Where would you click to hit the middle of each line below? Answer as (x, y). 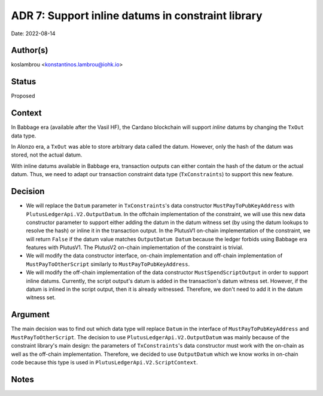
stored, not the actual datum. (47, 155)
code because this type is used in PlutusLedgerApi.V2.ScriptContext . (104, 362)
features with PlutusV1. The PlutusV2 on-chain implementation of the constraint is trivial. (135, 247)
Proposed (23, 96)
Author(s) (30, 50)
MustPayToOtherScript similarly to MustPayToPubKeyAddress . (108, 264)
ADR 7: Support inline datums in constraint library (137, 16)
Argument (31, 314)
